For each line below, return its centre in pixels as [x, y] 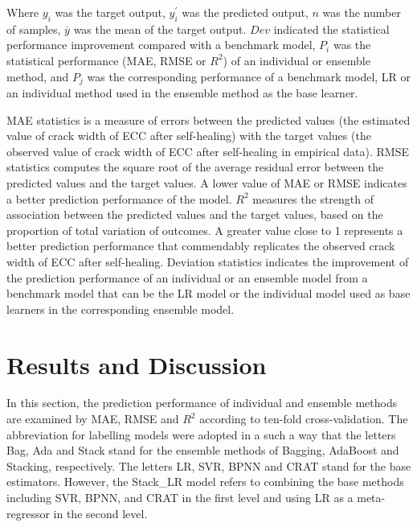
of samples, [34, 29]
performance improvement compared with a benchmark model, [161, 45]
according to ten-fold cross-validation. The [304, 419]
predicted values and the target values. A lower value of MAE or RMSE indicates [207, 183]
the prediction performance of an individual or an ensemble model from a [187, 277]
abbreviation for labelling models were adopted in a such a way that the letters [201, 434]
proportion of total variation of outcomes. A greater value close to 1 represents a [205, 230]
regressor [28, 513]
